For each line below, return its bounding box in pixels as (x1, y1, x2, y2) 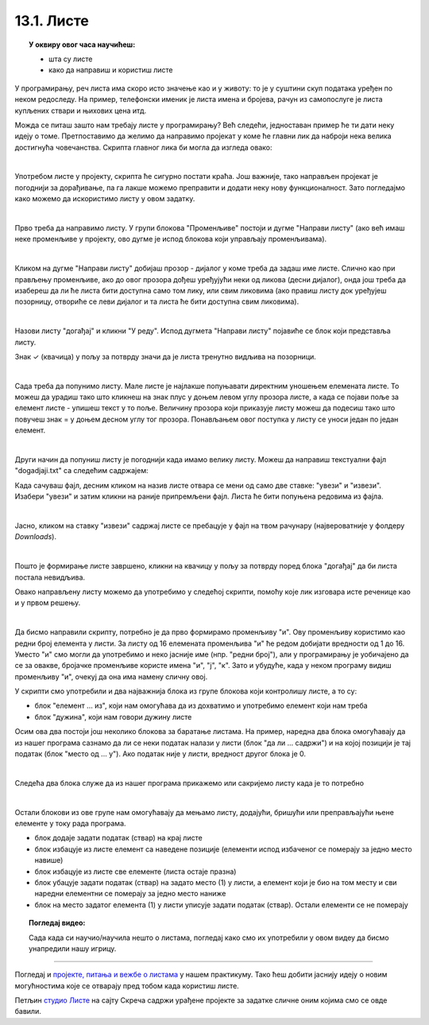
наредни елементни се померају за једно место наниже (34, 889, 226, 899)
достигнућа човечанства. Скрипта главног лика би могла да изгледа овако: (14, 142, 272, 152)
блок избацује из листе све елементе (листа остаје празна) (34, 867, 237, 876)
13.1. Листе (14, 12, 89, 29)
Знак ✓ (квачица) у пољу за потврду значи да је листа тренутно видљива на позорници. (14, 351, 317, 361)
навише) (34, 856, 64, 865)
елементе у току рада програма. (14, 818, 126, 828)
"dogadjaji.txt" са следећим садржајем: (14, 466, 149, 476)
